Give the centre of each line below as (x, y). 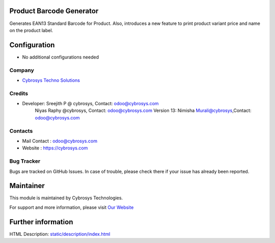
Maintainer (27, 186)
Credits (19, 93)
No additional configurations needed (61, 57)
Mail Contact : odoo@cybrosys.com (60, 141)
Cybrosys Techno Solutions (51, 80)
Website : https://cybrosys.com (55, 148)
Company (22, 70)
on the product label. (31, 30)
